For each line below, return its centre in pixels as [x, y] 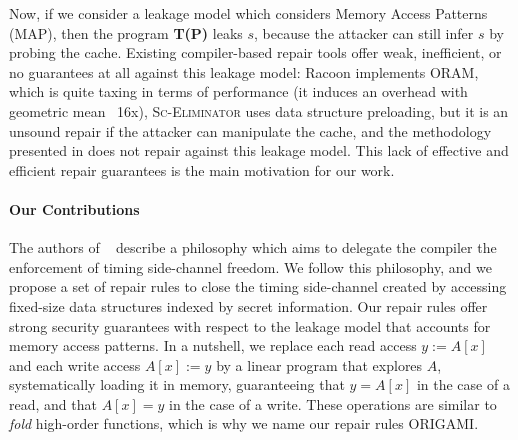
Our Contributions [74, 208]
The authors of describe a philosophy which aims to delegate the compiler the [253, 247]
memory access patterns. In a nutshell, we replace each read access [213, 345]
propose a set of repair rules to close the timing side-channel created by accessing [258, 286]
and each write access [75, 364]
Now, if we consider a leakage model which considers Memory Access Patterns [248, 13]
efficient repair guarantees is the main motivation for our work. [202, 169]
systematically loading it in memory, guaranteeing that [177, 384]
